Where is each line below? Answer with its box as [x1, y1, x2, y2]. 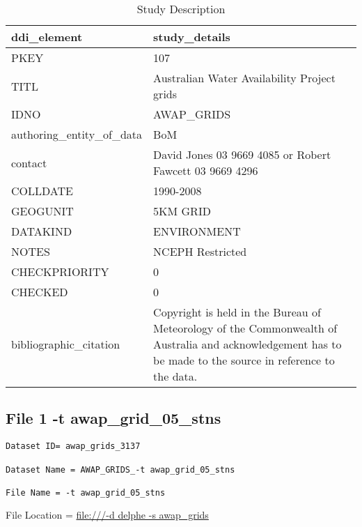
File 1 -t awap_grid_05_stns [6, 407, 221, 429]
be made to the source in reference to [153, 352, 335, 368]
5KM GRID [153, 203, 211, 219]
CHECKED [11, 284, 68, 300]
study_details [153, 29, 230, 45]
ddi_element [11, 29, 83, 45]
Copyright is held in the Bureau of [153, 304, 321, 320]
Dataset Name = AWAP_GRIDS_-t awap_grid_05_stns [6, 464, 235, 475]
